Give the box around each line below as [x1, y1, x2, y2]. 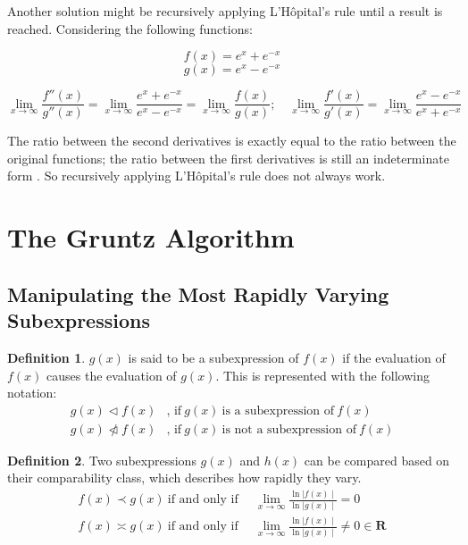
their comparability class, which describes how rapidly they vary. [7, 468, 362, 487]
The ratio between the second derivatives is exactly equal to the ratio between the [7, 131, 456, 150]
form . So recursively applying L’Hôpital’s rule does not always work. [7, 166, 386, 185]
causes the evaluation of [46, 365, 177, 384]
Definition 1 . [7, 348, 86, 366]
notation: [7, 383, 57, 402]
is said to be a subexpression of [128, 348, 299, 366]
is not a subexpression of [221, 423, 356, 436]
